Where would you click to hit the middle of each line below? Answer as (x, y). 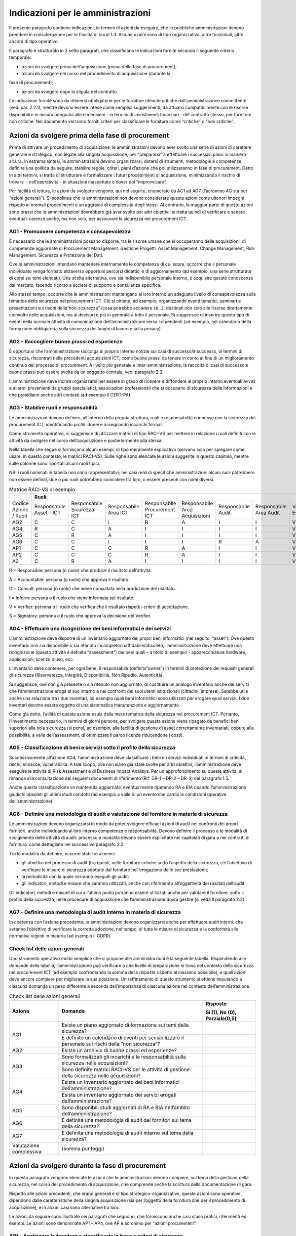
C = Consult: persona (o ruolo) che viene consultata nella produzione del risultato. (92, 589)
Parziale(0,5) (221, 1018)
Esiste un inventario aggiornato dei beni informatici (121, 1082)
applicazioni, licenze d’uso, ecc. (41, 659)
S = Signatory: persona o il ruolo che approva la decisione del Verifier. (80, 616)
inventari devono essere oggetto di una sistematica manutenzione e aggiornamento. (94, 705)
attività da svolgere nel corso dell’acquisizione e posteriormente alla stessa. (86, 441)
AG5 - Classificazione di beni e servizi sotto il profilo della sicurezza (92, 748)
